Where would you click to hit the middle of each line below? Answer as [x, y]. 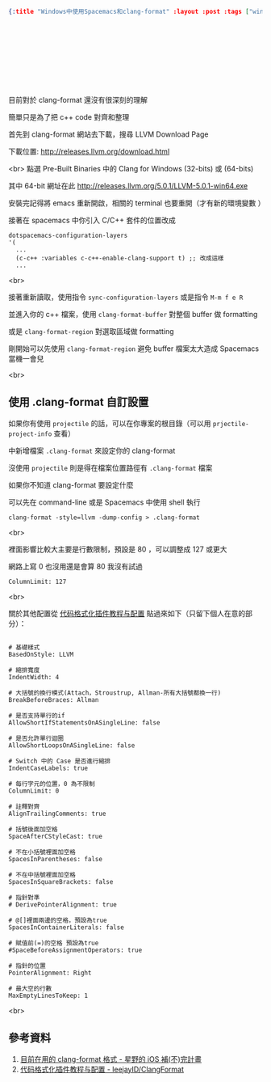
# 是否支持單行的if [37, 716]
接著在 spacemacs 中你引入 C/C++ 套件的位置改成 [92, 220]
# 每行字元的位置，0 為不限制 [52, 784]
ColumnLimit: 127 [38, 581]
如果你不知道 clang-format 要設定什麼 [71, 484]
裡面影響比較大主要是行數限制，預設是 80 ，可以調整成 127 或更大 [118, 549]
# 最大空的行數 [30, 988]
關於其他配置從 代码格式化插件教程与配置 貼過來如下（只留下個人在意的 [127, 613]
